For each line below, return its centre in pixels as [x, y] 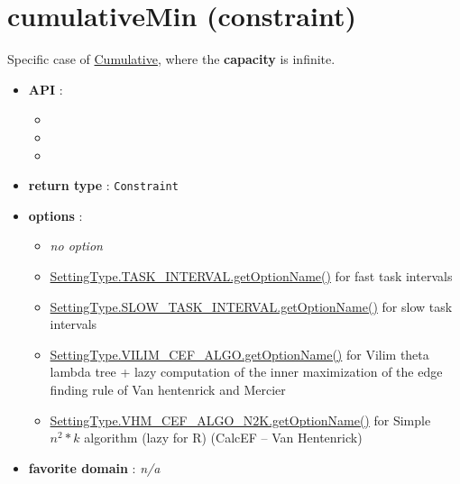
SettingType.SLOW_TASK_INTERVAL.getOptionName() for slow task [251, 306]
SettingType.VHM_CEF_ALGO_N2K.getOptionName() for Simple [240, 420]
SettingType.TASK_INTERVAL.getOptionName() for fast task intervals [251, 275]
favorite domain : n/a [94, 467]
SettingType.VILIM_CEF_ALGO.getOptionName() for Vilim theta [239, 354]
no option [76, 246]
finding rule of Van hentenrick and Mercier [168, 389]
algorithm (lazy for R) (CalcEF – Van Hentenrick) [223, 438]
